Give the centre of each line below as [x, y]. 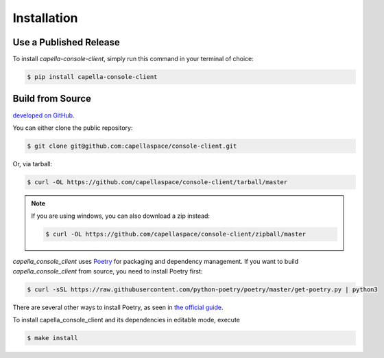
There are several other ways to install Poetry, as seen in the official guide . [118, 307]
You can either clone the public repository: [73, 128]
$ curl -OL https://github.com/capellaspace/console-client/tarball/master [157, 182]
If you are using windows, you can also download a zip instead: [121, 216]
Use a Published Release [66, 42]
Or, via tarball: [33, 164]
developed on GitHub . [44, 115]
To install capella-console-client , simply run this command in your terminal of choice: [133, 59]
